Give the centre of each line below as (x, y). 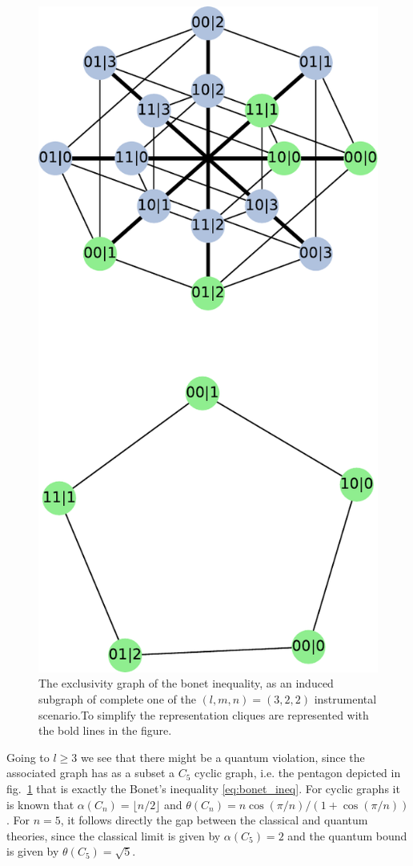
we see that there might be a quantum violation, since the (223, 757)
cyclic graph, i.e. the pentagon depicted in (298, 773)
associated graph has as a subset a (91, 773)
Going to (28, 757)
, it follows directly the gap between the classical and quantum (214, 820)
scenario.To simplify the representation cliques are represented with (204, 714)
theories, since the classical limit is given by (114, 835)
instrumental (345, 698)
